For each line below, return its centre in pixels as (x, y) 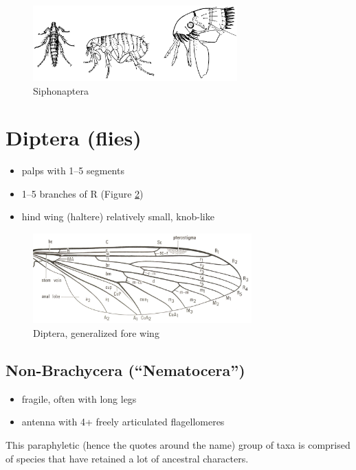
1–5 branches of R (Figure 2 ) (82, 193)
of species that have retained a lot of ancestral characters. (127, 458)
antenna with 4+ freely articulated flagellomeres (123, 422)
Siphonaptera (61, 90)
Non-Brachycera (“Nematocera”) (125, 369)
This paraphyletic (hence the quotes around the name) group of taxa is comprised (178, 444)
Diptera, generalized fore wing (96, 333)
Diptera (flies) (74, 138)
